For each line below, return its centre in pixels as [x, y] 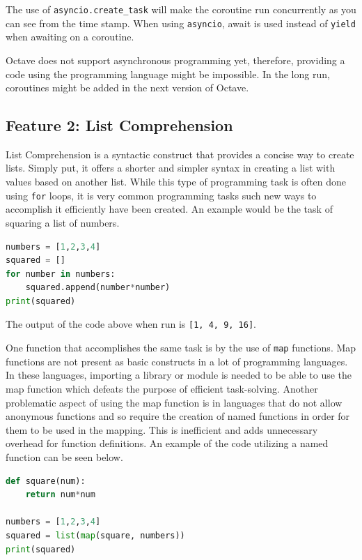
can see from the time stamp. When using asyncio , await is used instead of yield [181, 23]
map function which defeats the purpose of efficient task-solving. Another [162, 388]
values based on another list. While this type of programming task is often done [176, 182]
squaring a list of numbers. [63, 222]
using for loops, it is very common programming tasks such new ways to [161, 195]
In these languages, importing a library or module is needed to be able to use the [179, 375]
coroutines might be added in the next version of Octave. [127, 88]
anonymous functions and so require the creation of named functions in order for [178, 416]
